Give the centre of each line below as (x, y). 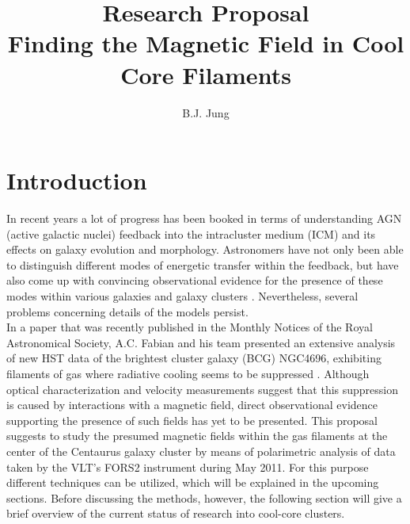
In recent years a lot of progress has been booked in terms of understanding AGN (204, 218)
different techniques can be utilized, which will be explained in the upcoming (193, 482)
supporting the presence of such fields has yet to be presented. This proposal (192, 420)
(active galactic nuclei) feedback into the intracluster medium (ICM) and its (191, 233)
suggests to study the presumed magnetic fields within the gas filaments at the (197, 436)
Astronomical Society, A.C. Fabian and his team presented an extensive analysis (201, 342)
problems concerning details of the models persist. (127, 311)
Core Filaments (206, 74)
